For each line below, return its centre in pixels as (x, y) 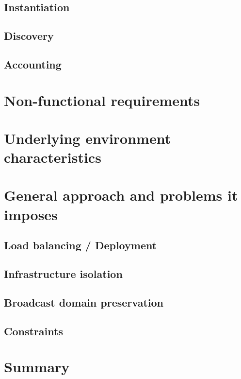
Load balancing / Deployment (80, 245)
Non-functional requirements (102, 100)
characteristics (53, 157)
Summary (37, 367)
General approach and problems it (121, 195)
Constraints (33, 331)
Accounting (33, 64)
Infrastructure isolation (63, 274)
